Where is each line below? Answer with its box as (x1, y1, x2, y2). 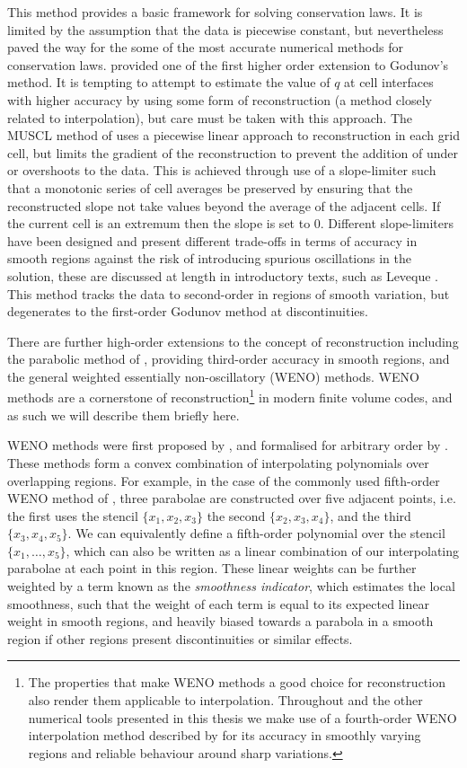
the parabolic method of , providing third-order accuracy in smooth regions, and (7, 349, 450, 368)
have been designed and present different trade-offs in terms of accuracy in (7, 231, 418, 250)
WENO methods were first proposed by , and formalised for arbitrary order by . (7, 436, 448, 455)
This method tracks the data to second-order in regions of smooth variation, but (7, 284, 450, 303)
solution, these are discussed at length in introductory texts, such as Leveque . (7, 266, 439, 285)
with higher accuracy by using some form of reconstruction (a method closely (7, 90, 432, 109)
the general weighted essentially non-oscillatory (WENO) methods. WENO (7, 366, 419, 385)
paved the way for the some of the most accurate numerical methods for (7, 38, 403, 57)
